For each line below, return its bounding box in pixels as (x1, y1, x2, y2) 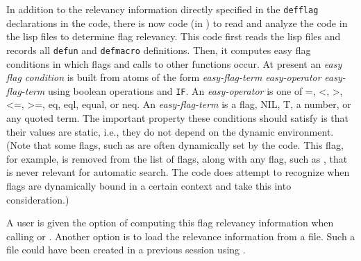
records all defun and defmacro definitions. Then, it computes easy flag (6, 42, 311, 57)
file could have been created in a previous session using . (6, 242, 246, 257)
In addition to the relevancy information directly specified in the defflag (6, 2, 319, 16)
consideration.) (6, 192, 69, 206)
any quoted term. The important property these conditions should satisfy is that (6, 110, 349, 125)
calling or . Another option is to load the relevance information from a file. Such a (6, 228, 355, 243)
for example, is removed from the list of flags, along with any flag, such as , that (6, 151, 348, 165)
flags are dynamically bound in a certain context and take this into (6, 178, 292, 192)
